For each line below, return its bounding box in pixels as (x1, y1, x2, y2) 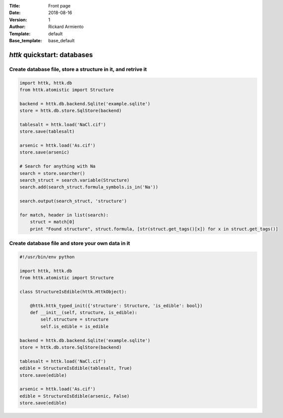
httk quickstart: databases (9, 50, 93, 59)
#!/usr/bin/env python (19, 254, 75, 259)
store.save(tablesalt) (19, 129, 75, 134)
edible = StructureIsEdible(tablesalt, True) (19, 365, 132, 371)
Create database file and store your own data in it (9, 240, 130, 247)
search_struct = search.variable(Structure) (19, 177, 130, 183)
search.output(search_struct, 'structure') (19, 198, 127, 204)
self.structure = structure (40, 317, 109, 323)
